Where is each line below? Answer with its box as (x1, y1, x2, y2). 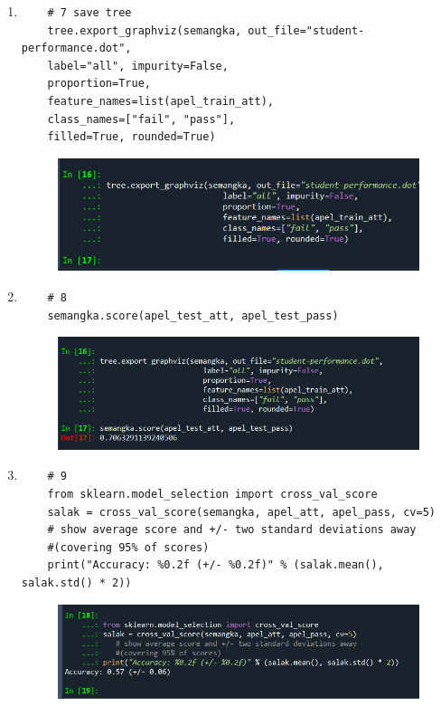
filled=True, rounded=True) (47, 130, 216, 144)
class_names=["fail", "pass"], (47, 112, 236, 126)
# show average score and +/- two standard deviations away (47, 523, 417, 537)
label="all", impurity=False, (47, 59, 229, 72)
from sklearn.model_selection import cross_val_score (47, 487, 378, 501)
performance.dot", (21, 42, 132, 55)
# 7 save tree (47, 6, 132, 19)
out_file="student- (248, 24, 365, 37)
